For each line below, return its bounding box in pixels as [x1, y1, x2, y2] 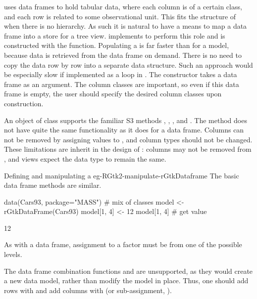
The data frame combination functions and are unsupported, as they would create [4, 265, 253, 276]
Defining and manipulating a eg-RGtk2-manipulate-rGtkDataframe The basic [4, 170, 239, 180]
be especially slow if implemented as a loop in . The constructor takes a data [4, 69, 237, 80]
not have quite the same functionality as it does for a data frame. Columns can [4, 125, 244, 135]
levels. [4, 249, 22, 259]
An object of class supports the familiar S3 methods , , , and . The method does [4, 115, 247, 125]
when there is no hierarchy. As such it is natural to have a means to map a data [4, 21, 247, 31]
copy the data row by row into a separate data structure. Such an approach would [4, 59, 253, 70]
